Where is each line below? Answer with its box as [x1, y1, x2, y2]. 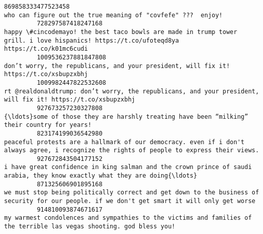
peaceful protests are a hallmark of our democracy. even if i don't [4, 138, 245, 146]
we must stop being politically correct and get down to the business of [4, 189, 259, 196]
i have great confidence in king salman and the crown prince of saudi [4, 163, 252, 171]
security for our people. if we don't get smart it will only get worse [4, 197, 255, 205]
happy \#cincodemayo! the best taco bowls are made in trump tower [4, 28, 238, 36]
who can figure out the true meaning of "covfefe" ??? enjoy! [4, 11, 223, 19]
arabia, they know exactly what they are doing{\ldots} [4, 172, 197, 180]
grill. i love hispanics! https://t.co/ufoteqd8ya [4, 37, 179, 44]
